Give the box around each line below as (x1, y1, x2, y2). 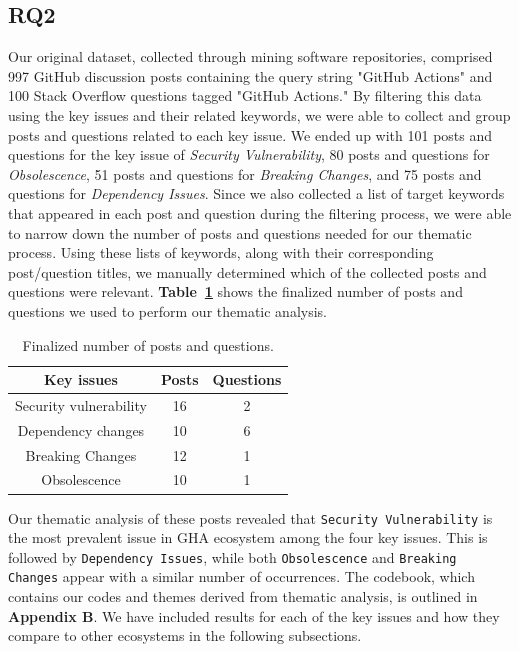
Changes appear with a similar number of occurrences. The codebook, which (8, 566, 475, 587)
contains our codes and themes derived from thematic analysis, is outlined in (8, 586, 478, 607)
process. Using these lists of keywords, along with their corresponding (8, 242, 434, 263)
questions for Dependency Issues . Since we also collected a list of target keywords (8, 183, 505, 204)
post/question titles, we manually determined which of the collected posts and (8, 261, 487, 282)
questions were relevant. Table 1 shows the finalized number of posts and (8, 281, 463, 302)
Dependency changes (17, 419, 145, 440)
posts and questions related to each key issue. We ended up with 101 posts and (8, 124, 493, 145)
